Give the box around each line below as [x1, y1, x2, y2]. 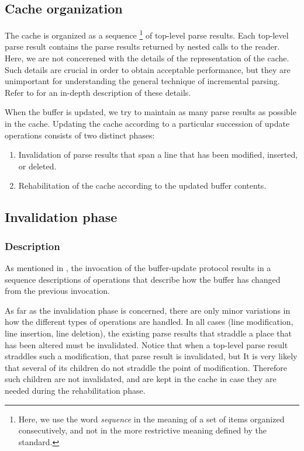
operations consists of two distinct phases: [5, 129, 155, 141]
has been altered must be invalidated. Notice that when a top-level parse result [5, 338, 288, 351]
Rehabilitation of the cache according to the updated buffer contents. [18, 179, 267, 192]
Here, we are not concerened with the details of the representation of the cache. [5, 52, 289, 64]
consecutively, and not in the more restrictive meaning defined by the [18, 424, 267, 436]
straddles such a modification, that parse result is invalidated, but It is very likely [5, 350, 298, 362]
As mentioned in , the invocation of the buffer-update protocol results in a [5, 261, 271, 273]
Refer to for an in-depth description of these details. [5, 86, 191, 98]
